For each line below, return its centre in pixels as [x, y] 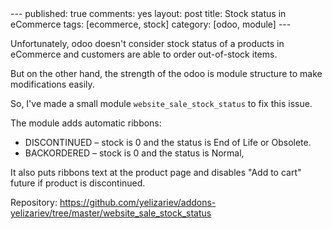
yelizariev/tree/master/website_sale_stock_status [111, 213]
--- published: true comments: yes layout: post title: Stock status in [148, 13]
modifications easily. [52, 84]
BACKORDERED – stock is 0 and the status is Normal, [134, 153]
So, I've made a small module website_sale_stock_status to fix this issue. [161, 103]
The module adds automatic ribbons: [86, 123]
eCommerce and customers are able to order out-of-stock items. [144, 54]
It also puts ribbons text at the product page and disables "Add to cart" [156, 172]
